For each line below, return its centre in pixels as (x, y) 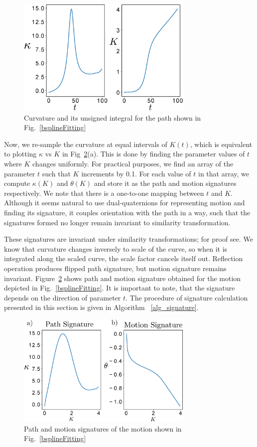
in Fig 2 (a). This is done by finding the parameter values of (153, 154)
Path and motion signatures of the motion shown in (103, 428)
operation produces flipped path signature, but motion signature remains (115, 268)
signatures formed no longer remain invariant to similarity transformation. (117, 222)
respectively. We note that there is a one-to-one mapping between (104, 193)
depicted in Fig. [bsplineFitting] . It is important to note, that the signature (120, 288)
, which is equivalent (221, 144)
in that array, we (224, 173)
